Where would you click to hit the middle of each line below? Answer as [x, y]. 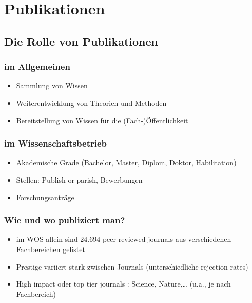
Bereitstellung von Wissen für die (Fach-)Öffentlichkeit [102, 120]
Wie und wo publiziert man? [65, 220]
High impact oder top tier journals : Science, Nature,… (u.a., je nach [123, 284]
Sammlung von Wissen [52, 86]
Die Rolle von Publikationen [81, 41]
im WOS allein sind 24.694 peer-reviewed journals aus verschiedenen [124, 239]
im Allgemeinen [37, 67]
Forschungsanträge [45, 197]
